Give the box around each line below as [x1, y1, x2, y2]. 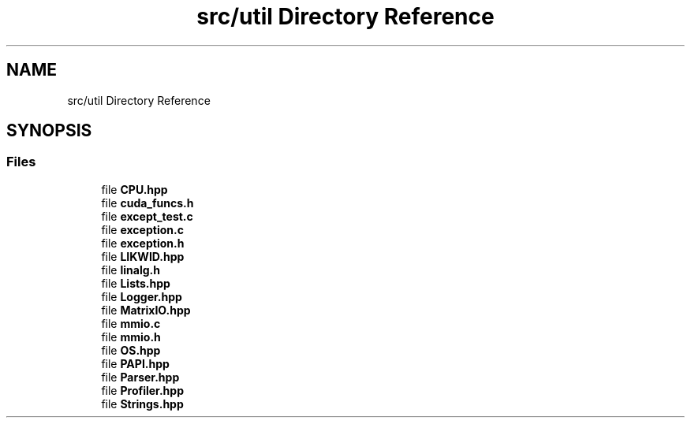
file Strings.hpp [101, 396, 184, 411]
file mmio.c [101, 316, 161, 330]
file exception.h [101, 236, 185, 250]
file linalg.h [101, 262, 160, 277]
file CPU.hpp [101, 182, 168, 196]
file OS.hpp [101, 343, 161, 357]
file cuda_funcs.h [101, 195, 194, 210]
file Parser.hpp [101, 370, 180, 384]
